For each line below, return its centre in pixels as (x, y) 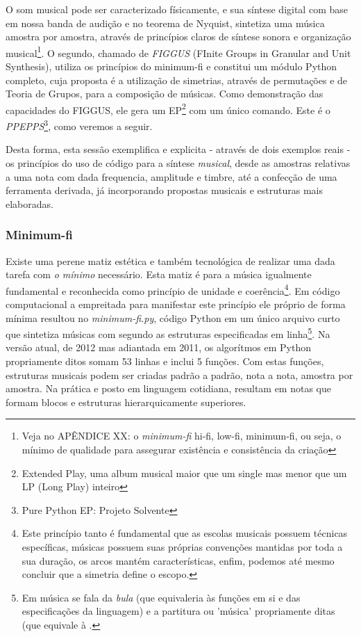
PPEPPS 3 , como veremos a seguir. (79, 125)
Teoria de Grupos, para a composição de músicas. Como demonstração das (165, 94)
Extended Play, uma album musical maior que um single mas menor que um (184, 473)
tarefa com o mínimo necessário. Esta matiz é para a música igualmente (159, 274)
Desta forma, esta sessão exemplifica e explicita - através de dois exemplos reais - (178, 149)
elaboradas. (30, 203)
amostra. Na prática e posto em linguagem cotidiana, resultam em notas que (168, 388)
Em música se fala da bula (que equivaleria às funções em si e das (161, 597)
